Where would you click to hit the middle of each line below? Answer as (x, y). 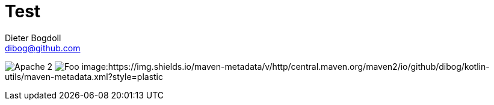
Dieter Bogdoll (33, 38)
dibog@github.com (43, 48)
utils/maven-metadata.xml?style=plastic (84, 76)
